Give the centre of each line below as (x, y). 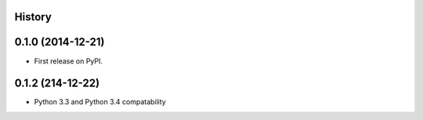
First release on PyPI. (69, 61)
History (33, 17)
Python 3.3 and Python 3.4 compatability (100, 102)
